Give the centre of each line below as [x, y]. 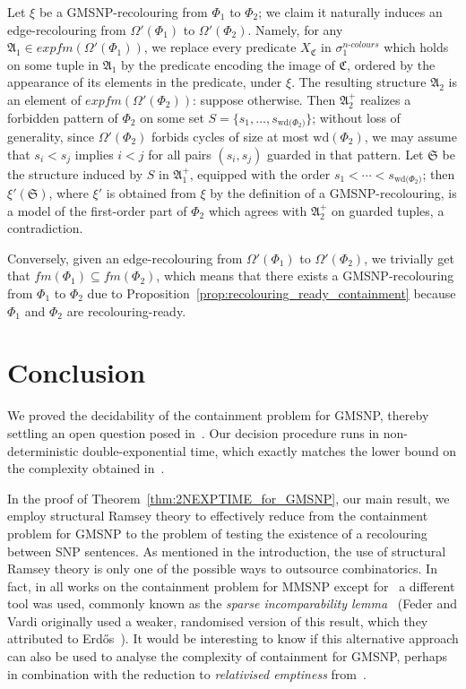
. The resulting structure [359, 82]
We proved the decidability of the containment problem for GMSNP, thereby [218, 415]
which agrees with [258, 210]
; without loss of [356, 117]
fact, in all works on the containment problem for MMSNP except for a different [231, 586]
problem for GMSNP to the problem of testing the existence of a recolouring [217, 533]
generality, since [51, 137]
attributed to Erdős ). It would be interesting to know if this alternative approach [233, 638]
